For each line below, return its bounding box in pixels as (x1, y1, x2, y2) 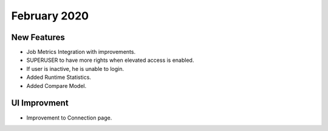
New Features (11, 32, 65, 42)
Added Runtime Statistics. (26, 73, 91, 81)
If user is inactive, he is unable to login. (26, 65, 125, 72)
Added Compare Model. (26, 82, 87, 89)
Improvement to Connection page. (26, 114, 112, 121)
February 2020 (11, 9, 89, 22)
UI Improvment (11, 98, 69, 109)
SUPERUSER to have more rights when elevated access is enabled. (26, 56, 194, 64)
